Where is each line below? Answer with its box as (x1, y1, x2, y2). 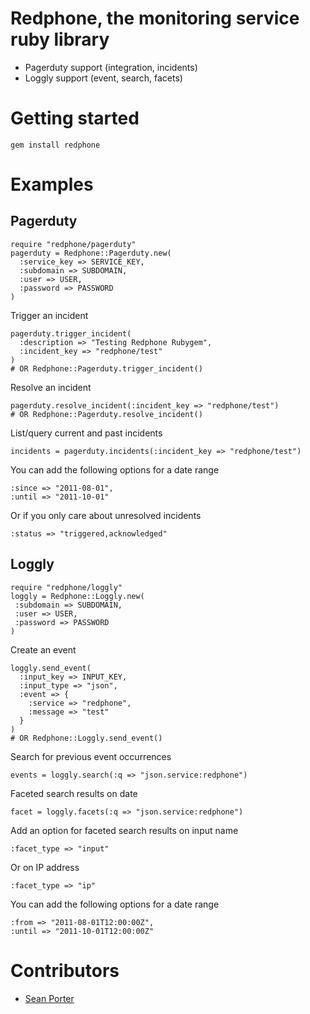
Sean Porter (24, 992, 75, 1004)
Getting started (10, 107, 140, 130)
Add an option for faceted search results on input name (10, 824, 239, 836)
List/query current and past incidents (10, 427, 163, 439)
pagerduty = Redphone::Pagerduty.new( (10, 248, 172, 258)
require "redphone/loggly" (10, 582, 123, 592)
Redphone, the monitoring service (10, 7, 300, 30)
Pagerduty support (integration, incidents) (24, 61, 198, 73)
